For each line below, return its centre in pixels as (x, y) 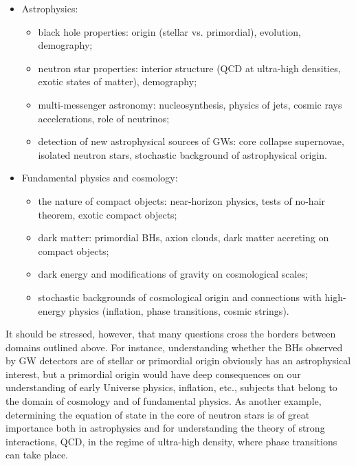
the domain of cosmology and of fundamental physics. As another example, (164, 401)
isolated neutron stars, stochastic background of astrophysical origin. (182, 154)
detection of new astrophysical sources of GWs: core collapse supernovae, (191, 141)
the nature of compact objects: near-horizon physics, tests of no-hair (182, 200)
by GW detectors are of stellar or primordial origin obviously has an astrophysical (178, 360)
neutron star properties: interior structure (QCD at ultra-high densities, (189, 68)
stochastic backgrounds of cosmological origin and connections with (180, 297)
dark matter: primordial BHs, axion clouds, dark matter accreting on (183, 237)
